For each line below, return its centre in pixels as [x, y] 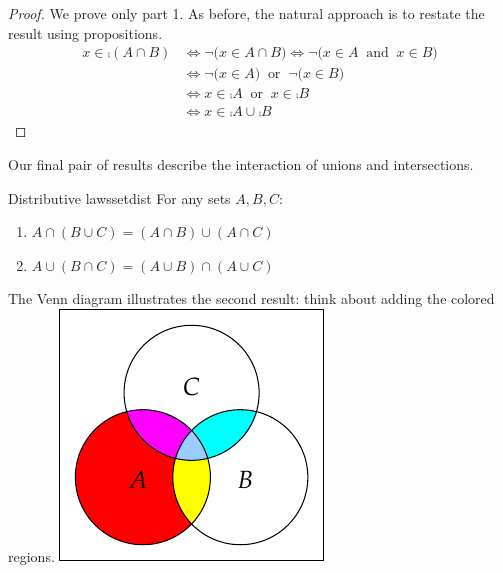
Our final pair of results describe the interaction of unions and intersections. [241, 163]
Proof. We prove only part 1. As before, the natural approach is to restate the [246, 13]
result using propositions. [85, 32]
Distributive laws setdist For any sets [119, 197]
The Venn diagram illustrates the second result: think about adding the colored [251, 298]
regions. [31, 555]
